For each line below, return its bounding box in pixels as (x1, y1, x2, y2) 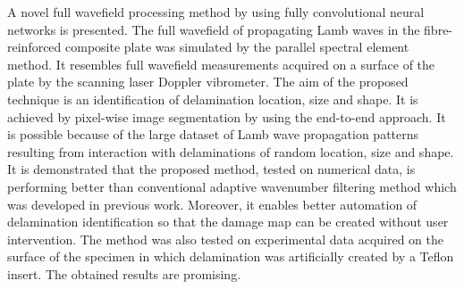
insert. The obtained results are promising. (7, 264, 241, 283)
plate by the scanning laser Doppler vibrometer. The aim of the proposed (7, 72, 409, 91)
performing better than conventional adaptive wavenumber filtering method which (7, 177, 457, 195)
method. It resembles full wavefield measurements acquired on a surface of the (7, 54, 435, 73)
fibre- (424, 20, 453, 38)
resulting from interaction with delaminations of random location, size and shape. (7, 142, 454, 161)
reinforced (7, 37, 62, 56)
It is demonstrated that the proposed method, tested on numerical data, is (7, 160, 416, 178)
